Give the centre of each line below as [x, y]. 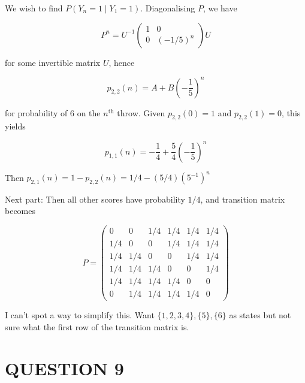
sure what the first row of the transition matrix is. [97, 326]
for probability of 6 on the [53, 112]
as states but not [260, 315]
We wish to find [34, 8]
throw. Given [141, 112]
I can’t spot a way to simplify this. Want [80, 315]
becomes [20, 211]
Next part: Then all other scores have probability [95, 199]
